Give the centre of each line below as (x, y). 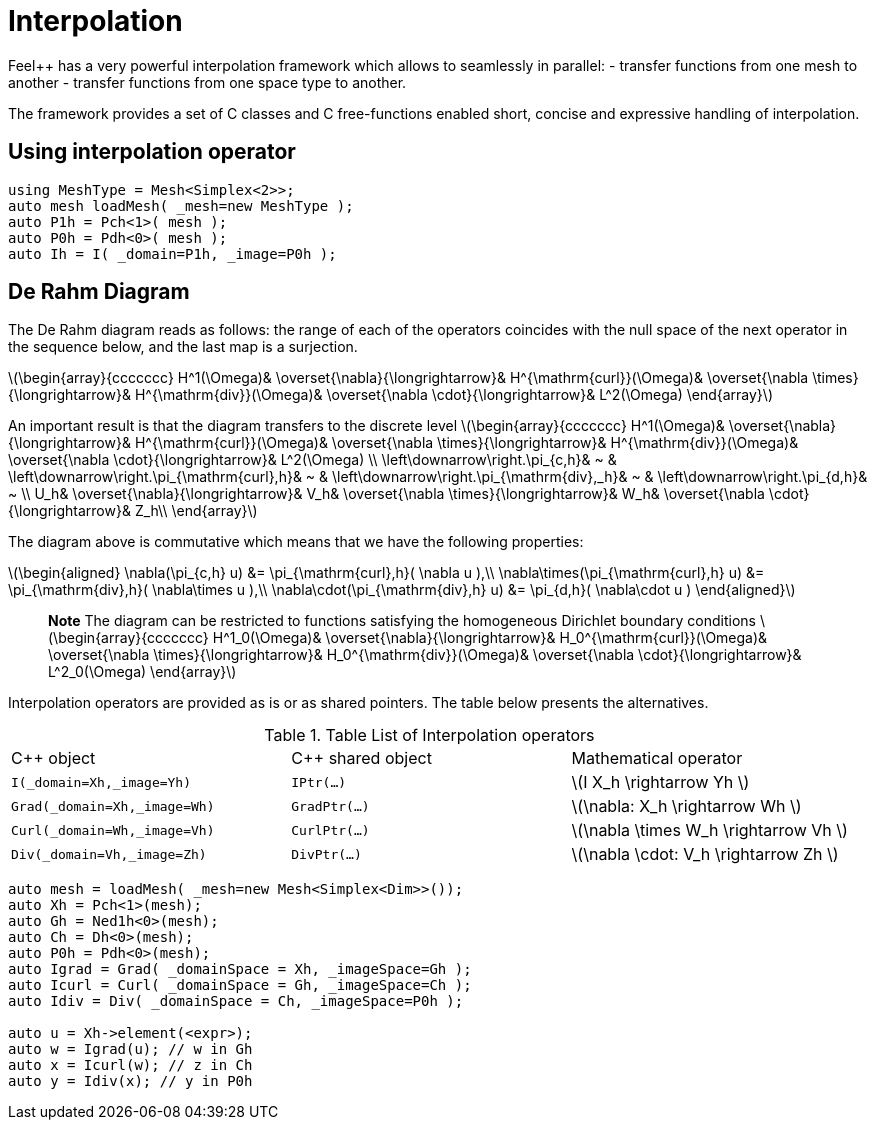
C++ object (53, 758)
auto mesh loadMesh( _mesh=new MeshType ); (181, 205)
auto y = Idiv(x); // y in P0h (130, 1081)
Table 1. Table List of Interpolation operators (429, 735)
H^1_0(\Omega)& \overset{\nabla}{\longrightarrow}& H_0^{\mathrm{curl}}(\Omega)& (490, 638)
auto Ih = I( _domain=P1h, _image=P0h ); (172, 253)
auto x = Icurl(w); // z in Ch (130, 1065)
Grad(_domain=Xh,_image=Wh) (113, 806)
